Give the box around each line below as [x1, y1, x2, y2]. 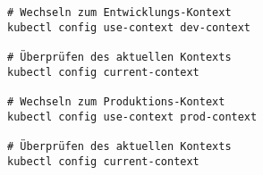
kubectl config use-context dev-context [7, 21, 251, 34]
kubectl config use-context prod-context [7, 110, 258, 123]
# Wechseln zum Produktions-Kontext [7, 95, 225, 108]
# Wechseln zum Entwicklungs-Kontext [7, 6, 232, 19]
